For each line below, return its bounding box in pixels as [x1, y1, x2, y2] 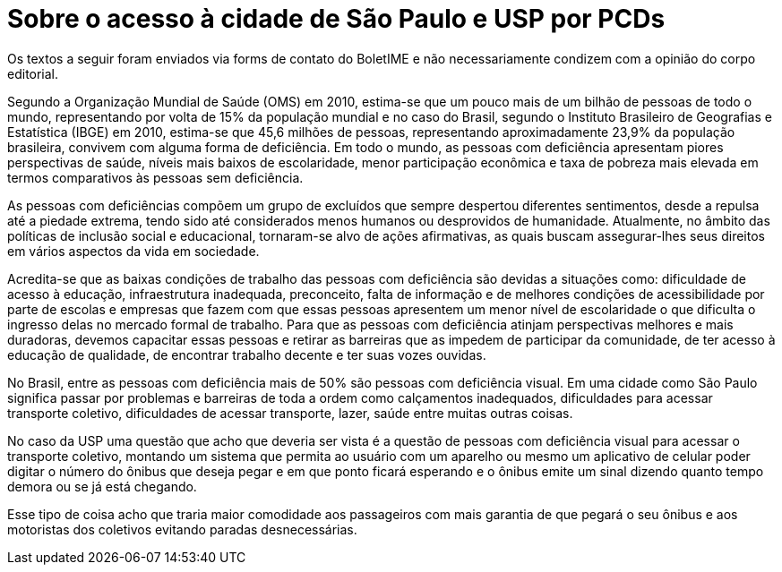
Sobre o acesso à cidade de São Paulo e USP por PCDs [7, 4, 666, 34]
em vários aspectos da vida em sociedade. [7, 243, 260, 259]
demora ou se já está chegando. [7, 478, 197, 494]
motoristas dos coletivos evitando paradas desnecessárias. [7, 521, 357, 537]
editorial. [7, 65, 59, 81]
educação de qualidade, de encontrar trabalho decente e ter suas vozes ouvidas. [7, 346, 486, 363]
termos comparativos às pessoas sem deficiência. [7, 169, 304, 185]
